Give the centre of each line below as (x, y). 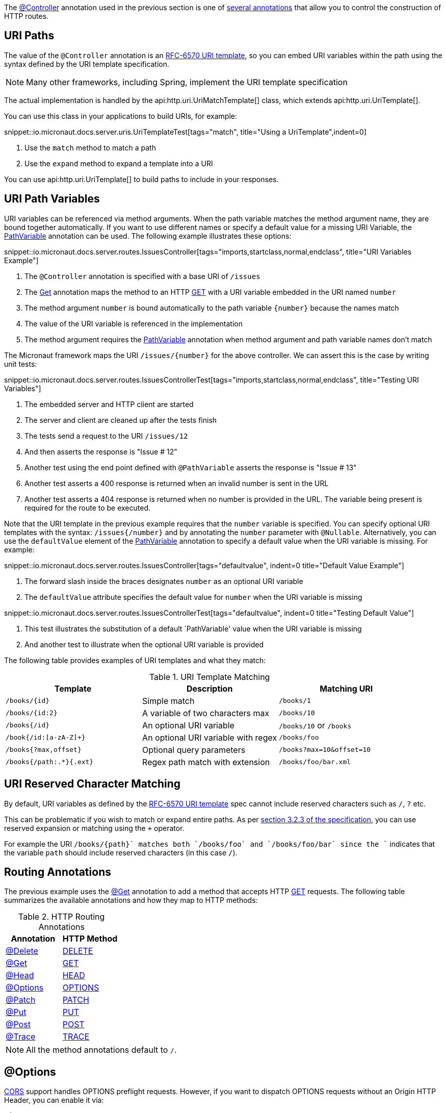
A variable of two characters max (206, 713)
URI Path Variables (52, 199)
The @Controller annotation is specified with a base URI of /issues (142, 276)
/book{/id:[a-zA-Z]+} (46, 738)
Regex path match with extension (206, 762)
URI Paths (29, 36)
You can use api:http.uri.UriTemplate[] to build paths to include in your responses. (141, 179)
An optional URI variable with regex (210, 737)
